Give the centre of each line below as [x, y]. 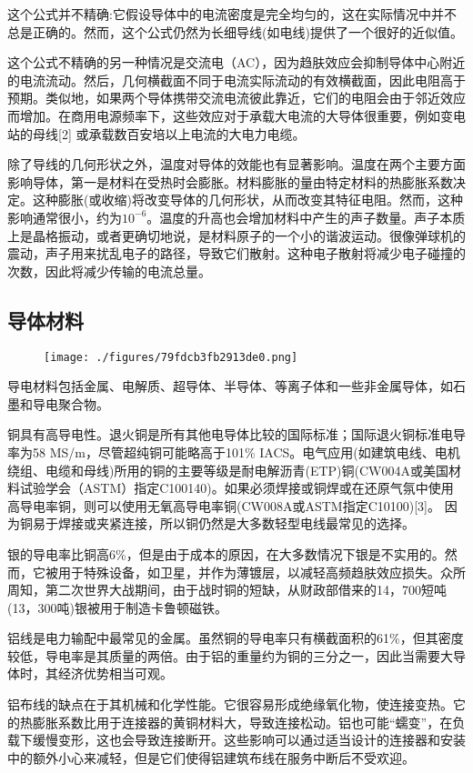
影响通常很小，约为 [65, 217]
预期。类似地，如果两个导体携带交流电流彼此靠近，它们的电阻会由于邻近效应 [236, 98]
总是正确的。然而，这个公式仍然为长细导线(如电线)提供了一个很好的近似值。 [235, 31]
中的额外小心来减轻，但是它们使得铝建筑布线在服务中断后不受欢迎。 [211, 757]
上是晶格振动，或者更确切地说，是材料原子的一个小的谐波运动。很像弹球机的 [236, 235]
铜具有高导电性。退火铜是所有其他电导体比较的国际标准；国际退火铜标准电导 [236, 434]
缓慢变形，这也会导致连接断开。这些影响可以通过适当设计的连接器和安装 [249, 740]
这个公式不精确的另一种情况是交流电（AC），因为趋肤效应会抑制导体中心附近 [236, 62]
